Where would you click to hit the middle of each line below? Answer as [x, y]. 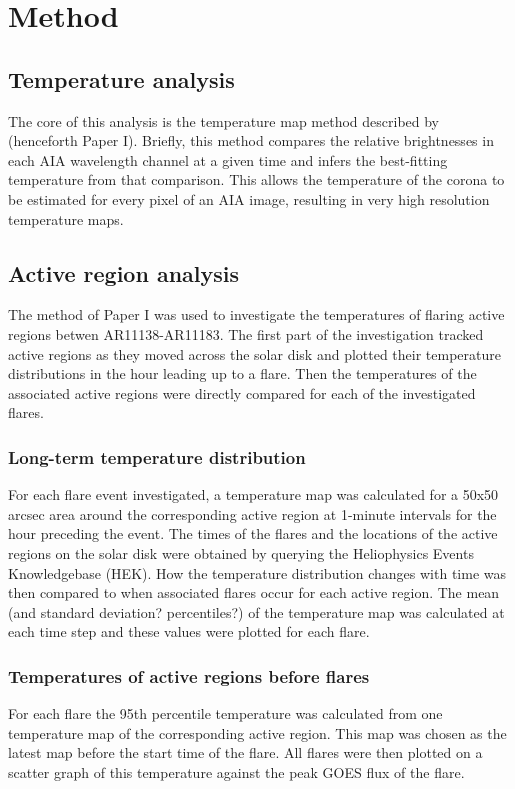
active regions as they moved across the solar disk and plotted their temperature [254, 353]
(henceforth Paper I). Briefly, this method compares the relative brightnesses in [251, 140]
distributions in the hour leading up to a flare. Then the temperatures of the [242, 373]
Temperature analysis [121, 78]
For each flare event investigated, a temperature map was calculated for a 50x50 [253, 494]
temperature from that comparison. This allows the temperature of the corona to [256, 179]
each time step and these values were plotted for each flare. [189, 631]
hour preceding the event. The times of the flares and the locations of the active [253, 533]
